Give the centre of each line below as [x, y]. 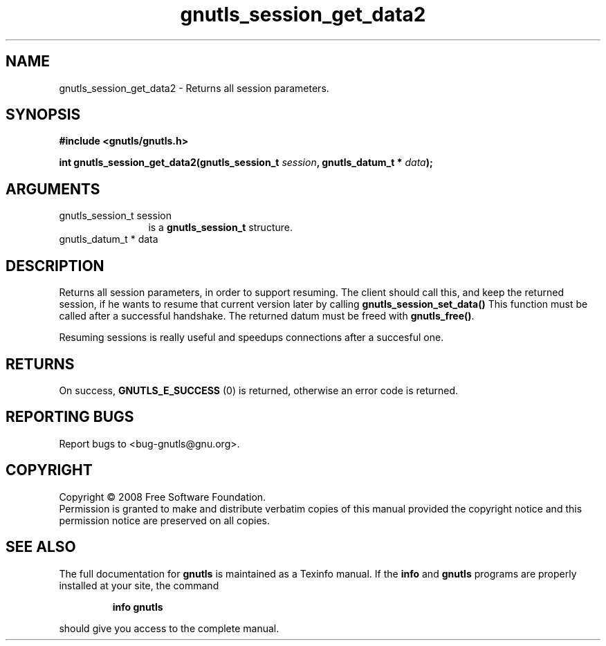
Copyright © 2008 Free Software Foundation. [163, 497]
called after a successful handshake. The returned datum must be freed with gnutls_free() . [267, 316]
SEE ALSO [41, 547]
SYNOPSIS [43, 115]
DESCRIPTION [55, 266]
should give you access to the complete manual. [169, 628]
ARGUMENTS [53, 189]
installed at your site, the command [139, 585]
